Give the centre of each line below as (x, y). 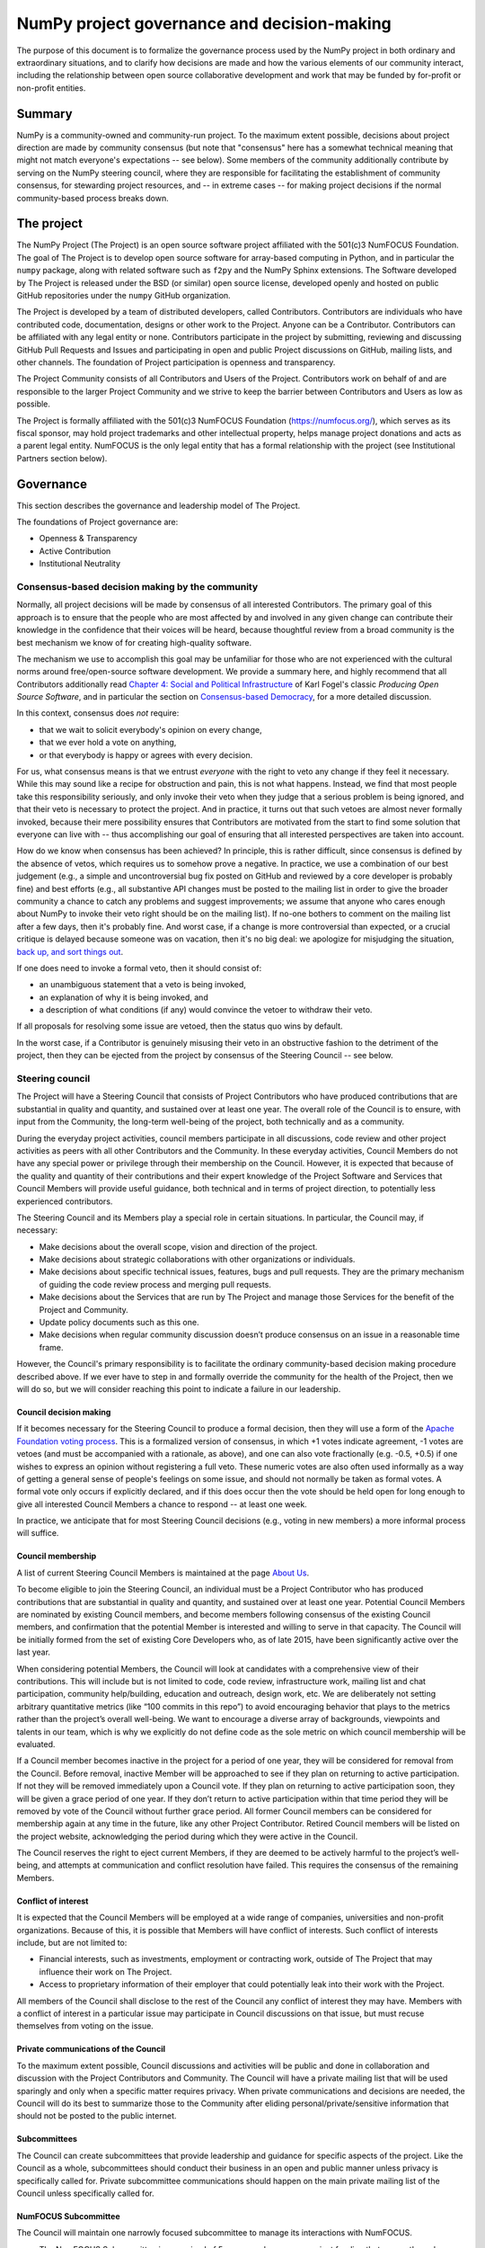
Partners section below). (62, 458)
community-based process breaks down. (93, 198)
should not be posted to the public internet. (97, 2116)
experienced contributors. (65, 1201)
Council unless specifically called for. (85, 2193)
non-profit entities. (51, 88)
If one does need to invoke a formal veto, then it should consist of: (139, 968)
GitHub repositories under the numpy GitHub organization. (123, 296)
